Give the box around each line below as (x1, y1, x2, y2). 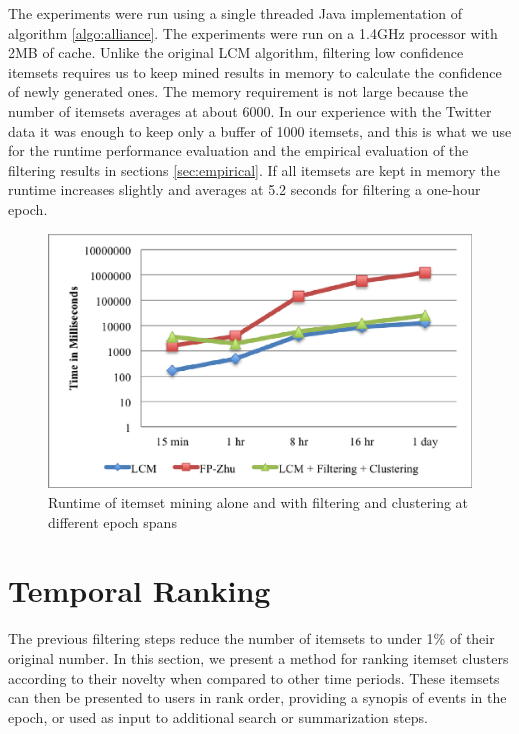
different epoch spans (48, 511, 177, 532)
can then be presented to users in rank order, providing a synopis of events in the (8, 687, 507, 708)
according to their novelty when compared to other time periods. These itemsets (8, 667, 500, 688)
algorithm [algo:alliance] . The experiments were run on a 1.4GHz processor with (8, 22, 498, 43)
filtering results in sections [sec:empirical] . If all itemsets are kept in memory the (8, 159, 500, 180)
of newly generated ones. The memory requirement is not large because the (8, 81, 469, 102)
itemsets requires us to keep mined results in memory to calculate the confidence (8, 61, 502, 82)
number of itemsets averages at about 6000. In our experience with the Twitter (8, 100, 492, 121)
